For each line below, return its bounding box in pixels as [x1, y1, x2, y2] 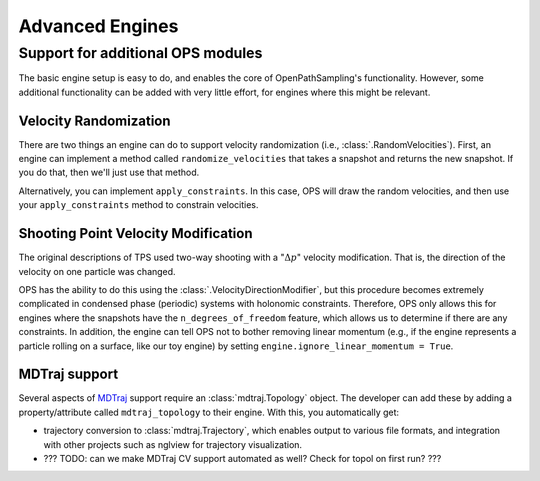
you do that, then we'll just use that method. [18, 166, 200, 179]
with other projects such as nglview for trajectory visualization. [43, 438, 303, 450]
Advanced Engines [18, 15, 179, 37]
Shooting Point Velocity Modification [18, 225, 253, 242]
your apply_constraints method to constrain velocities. [18, 199, 259, 211]
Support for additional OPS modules [18, 44, 263, 62]
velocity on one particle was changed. [18, 265, 176, 277]
